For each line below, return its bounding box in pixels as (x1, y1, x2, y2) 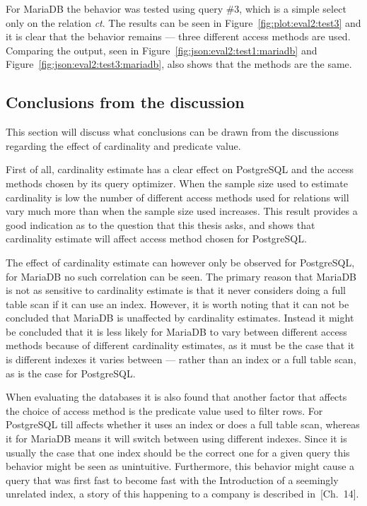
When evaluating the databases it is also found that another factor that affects (6, 389, 347, 404)
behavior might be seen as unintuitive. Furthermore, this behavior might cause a (6, 459, 355, 473)
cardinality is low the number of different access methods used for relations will (6, 189, 349, 204)
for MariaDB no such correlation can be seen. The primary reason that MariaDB (6, 269, 356, 283)
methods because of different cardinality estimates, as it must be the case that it (6, 338, 355, 353)
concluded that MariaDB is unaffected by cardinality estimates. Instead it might (6, 310, 354, 325)
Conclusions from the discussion (6, 91, 245, 113)
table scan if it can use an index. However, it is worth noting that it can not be (6, 296, 349, 311)
